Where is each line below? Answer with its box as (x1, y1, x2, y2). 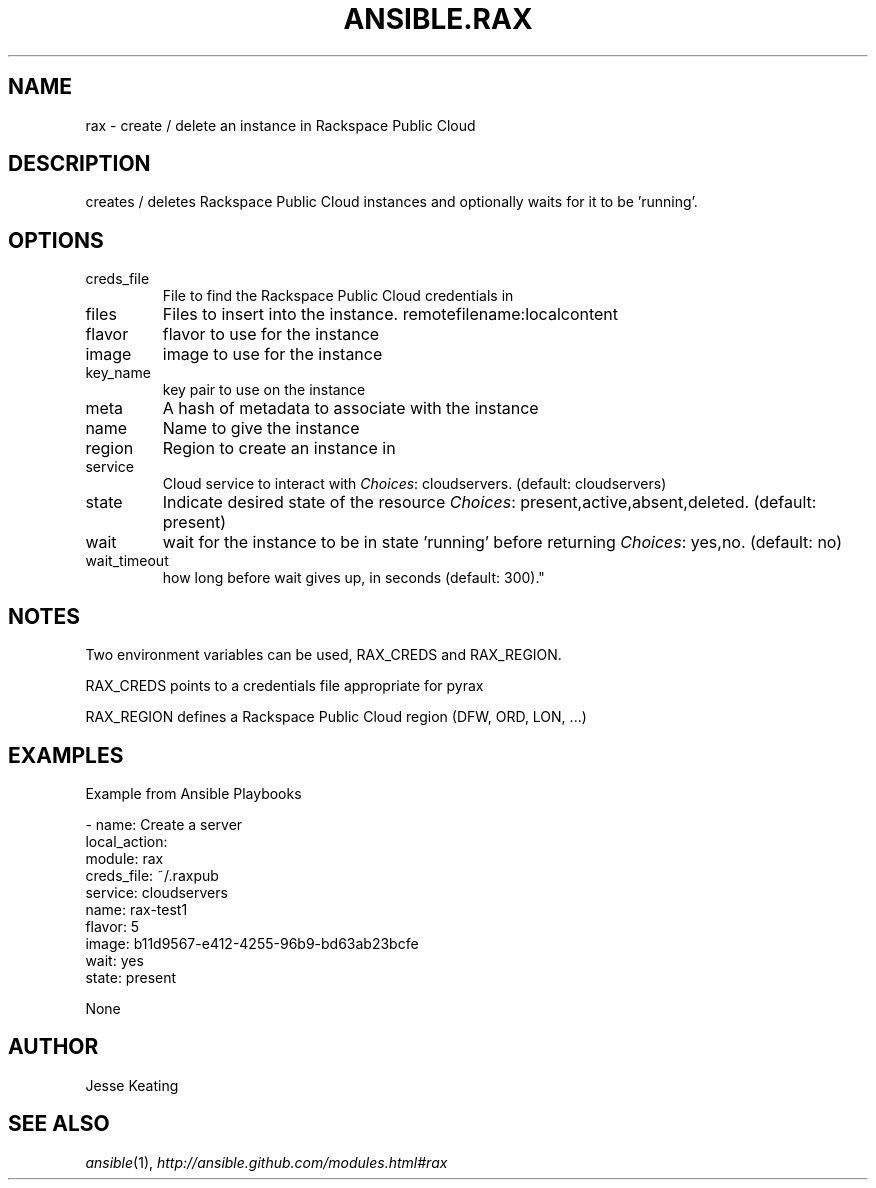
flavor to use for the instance (162, 324, 380, 345)
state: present (85, 968, 177, 986)
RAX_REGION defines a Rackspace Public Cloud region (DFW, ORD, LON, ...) (85, 708, 587, 726)
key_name (85, 364, 151, 382)
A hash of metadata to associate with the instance (162, 398, 539, 419)
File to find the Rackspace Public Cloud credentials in (162, 287, 514, 305)
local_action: (85, 832, 168, 850)
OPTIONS (8, 227, 104, 253)
